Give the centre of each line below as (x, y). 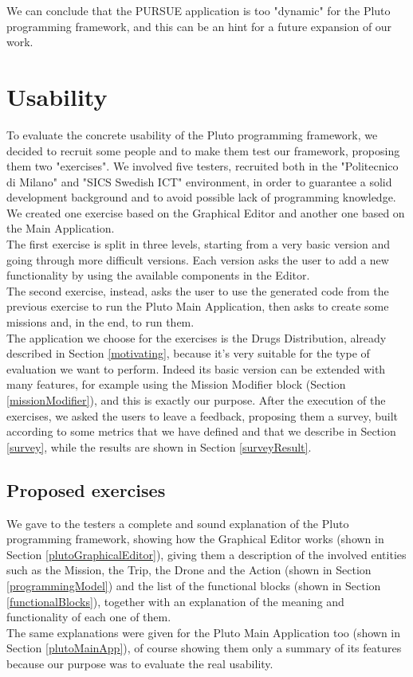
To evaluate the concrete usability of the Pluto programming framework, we (192, 134)
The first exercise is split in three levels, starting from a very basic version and (199, 244)
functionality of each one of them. (89, 617)
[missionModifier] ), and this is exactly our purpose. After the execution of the (196, 400)
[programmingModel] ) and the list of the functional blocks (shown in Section (194, 585)
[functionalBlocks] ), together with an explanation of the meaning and (175, 601)
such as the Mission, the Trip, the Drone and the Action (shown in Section (189, 570)
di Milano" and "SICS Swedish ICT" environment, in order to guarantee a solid (199, 181)
